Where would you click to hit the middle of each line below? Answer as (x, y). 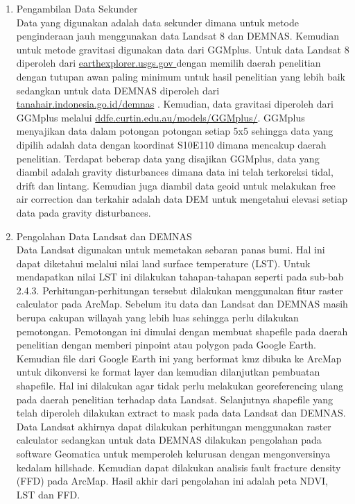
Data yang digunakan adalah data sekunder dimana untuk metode (157, 22)
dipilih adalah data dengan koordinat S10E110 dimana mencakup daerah (171, 144)
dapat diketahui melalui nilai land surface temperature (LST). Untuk (163, 263)
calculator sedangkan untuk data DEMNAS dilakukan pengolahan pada (169, 440)
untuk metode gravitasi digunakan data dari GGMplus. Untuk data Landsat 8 (183, 49)
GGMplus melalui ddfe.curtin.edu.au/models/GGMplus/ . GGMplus (161, 117)
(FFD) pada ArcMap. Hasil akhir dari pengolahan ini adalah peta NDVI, (172, 481)
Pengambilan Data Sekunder (77, 8)
